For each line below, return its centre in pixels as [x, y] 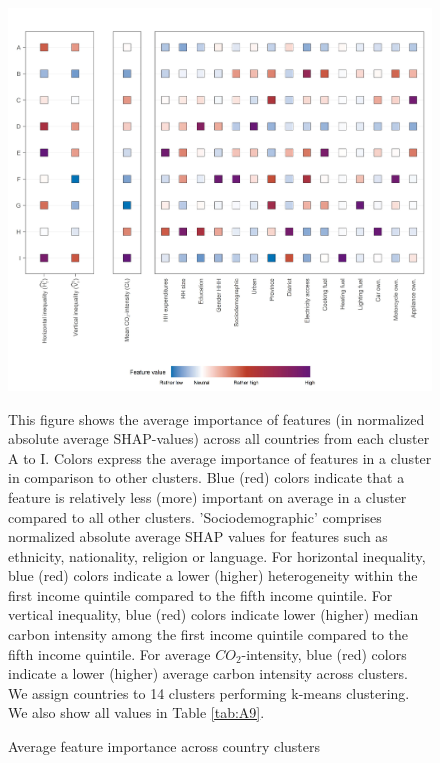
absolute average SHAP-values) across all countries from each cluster [219, 438]
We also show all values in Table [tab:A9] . [136, 712]
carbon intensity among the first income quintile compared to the [208, 634]
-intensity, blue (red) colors [324, 653]
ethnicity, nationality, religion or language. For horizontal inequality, [217, 555]
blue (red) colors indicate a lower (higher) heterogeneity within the [213, 575]
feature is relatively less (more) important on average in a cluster [207, 496]
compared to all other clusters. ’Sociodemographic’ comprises [195, 516]
